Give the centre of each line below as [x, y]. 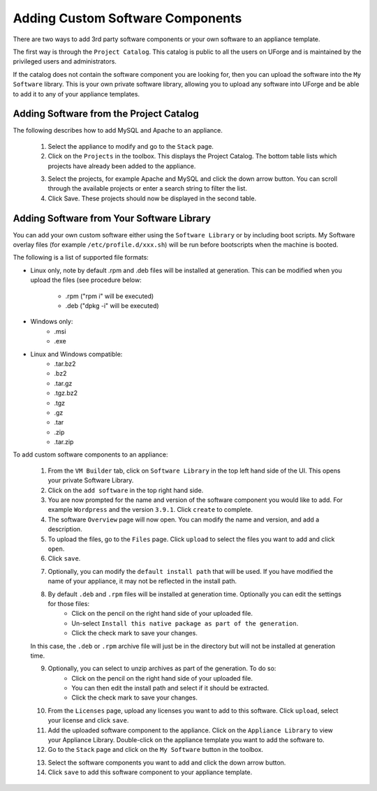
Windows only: [52, 322]
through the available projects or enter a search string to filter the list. [148, 188]
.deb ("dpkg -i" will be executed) [112, 306]
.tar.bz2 [65, 364]
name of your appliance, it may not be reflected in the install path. [142, 581]
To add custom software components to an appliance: [90, 454]
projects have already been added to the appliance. [122, 166]
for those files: [69, 603]
